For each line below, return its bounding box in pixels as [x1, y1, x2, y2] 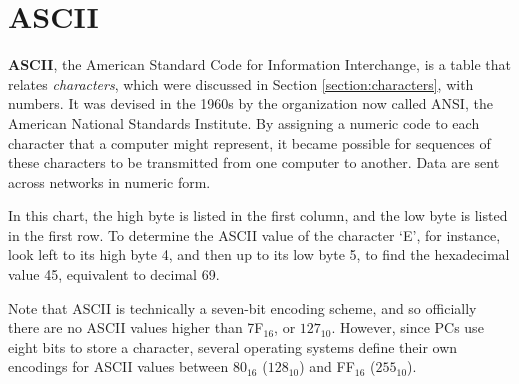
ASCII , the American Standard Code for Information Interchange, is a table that [8, 54, 512, 75]
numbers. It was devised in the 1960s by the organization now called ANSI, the [8, 93, 493, 114]
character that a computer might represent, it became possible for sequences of [8, 132, 491, 153]
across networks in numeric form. [8, 171, 211, 192]
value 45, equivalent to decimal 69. [8, 264, 220, 285]
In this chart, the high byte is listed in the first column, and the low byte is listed [8, 205, 508, 226]
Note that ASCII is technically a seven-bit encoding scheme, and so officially [8, 297, 477, 318]
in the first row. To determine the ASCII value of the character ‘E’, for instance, [8, 224, 501, 245]
